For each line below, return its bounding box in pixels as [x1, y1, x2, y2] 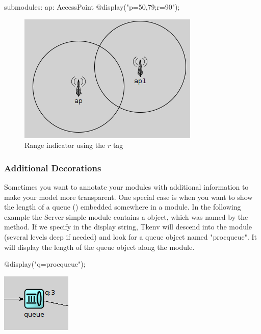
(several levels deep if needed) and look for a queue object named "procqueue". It [4, 231, 257, 242]
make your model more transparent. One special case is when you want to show [4, 191, 253, 202]
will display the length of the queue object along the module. [4, 241, 195, 252]
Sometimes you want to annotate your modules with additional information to [4, 182, 249, 192]
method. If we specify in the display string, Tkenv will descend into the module [4, 221, 252, 232]
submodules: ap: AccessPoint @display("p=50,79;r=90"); [4, 2, 180, 12]
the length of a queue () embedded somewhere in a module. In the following [4, 201, 241, 212]
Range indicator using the [24, 140, 106, 150]
